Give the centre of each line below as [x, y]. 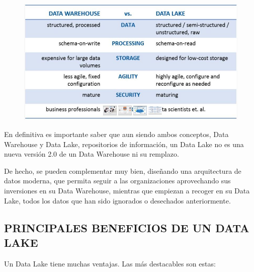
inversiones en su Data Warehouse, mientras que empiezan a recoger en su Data [127, 190]
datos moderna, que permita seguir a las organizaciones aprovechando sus [117, 181]
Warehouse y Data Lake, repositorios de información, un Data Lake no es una [124, 144]
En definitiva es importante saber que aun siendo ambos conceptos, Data [116, 134]
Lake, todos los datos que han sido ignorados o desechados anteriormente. [117, 200]
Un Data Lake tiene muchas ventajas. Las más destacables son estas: [110, 263]
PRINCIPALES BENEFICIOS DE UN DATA [127, 227]
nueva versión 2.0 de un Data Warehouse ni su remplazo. [92, 154]
